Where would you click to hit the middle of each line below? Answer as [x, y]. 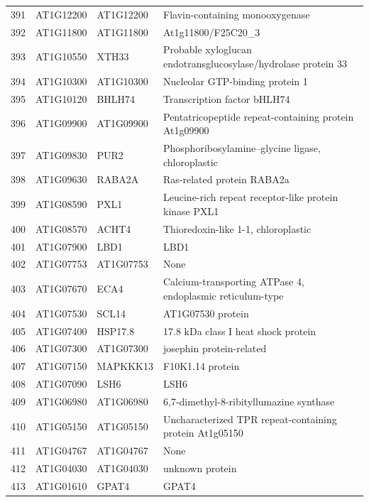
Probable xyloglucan [208, 49]
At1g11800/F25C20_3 [212, 32]
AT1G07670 [61, 289]
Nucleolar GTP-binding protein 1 [236, 81]
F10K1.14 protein [202, 366]
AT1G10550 [61, 56]
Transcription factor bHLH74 [227, 98]
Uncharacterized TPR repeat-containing [250, 419]
